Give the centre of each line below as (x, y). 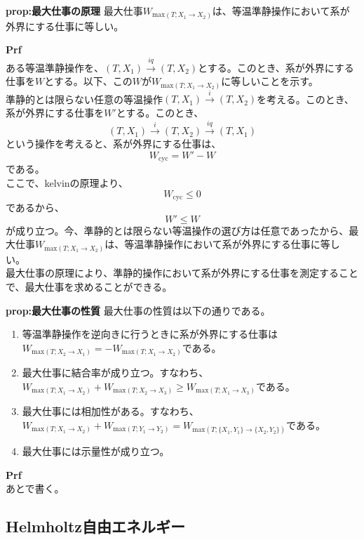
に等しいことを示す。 (270, 81)
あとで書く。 (35, 488)
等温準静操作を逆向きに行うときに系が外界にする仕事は (150, 334)
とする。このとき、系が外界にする (276, 67)
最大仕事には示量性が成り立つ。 (96, 451)
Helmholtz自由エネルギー (96, 526)
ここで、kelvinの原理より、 (67, 183)
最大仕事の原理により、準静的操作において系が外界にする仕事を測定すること (182, 273)
